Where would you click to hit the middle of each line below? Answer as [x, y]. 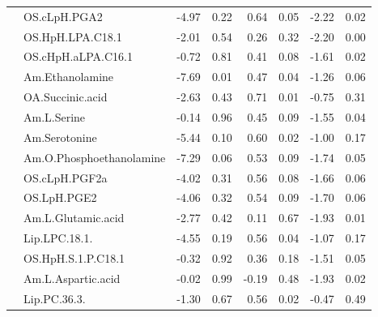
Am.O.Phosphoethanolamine [95, 157]
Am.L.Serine [55, 116]
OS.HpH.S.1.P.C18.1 [74, 257]
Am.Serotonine [60, 137]
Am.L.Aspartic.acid [72, 278]
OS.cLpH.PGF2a [66, 177]
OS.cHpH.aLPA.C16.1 [78, 56]
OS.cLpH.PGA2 [63, 16]
